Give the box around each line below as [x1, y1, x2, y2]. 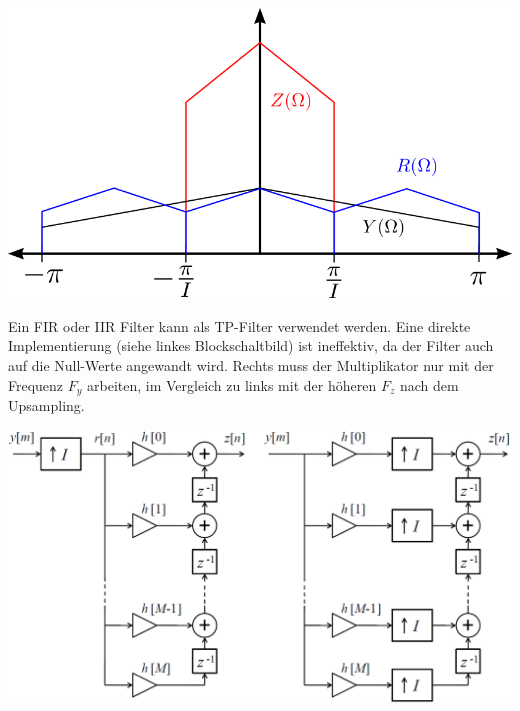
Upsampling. [8, 395, 85, 416]
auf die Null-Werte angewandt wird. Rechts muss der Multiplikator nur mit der [8, 354, 494, 375]
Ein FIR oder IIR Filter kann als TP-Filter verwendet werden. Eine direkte [8, 315, 471, 336]
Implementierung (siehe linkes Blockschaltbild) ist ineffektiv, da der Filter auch [8, 335, 494, 356]
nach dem [399, 374, 459, 395]
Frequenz [8, 374, 64, 395]
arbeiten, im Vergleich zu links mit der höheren [87, 374, 377, 395]
